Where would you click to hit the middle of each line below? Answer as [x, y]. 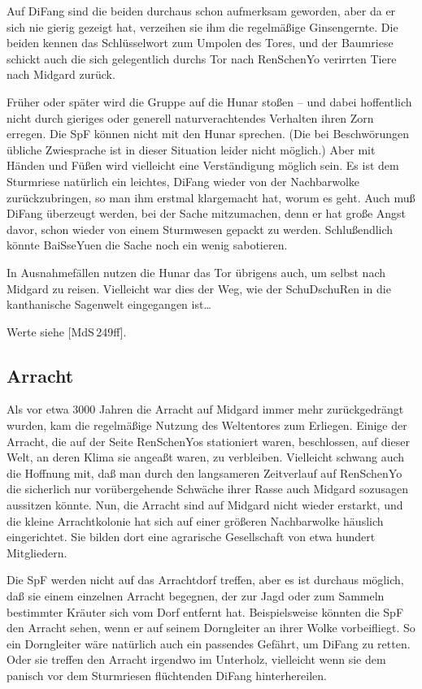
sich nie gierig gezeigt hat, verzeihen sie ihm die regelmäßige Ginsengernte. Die [202, 26]
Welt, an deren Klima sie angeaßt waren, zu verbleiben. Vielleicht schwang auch [206, 457]
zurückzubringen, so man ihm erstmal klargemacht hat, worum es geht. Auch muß [211, 197]
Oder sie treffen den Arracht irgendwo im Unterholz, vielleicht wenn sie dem [196, 659]
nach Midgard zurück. [61, 74]
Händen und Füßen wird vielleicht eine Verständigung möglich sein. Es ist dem [203, 165]
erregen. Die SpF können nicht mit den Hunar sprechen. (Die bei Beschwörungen [208, 134]
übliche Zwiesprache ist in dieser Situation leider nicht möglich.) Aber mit [191, 149]
